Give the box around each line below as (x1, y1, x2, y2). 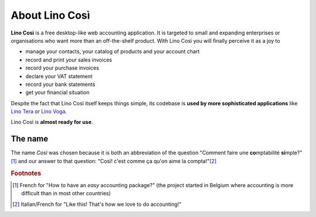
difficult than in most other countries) (21, 190, 111, 197)
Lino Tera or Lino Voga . (11, 108, 67, 115)
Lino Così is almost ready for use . (11, 119, 94, 126)
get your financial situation (25, 89, 90, 96)
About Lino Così (11, 9, 90, 22)
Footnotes (11, 169, 42, 177)
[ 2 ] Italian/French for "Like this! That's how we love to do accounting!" (12, 201, 181, 208)
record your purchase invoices (25, 64, 99, 71)
